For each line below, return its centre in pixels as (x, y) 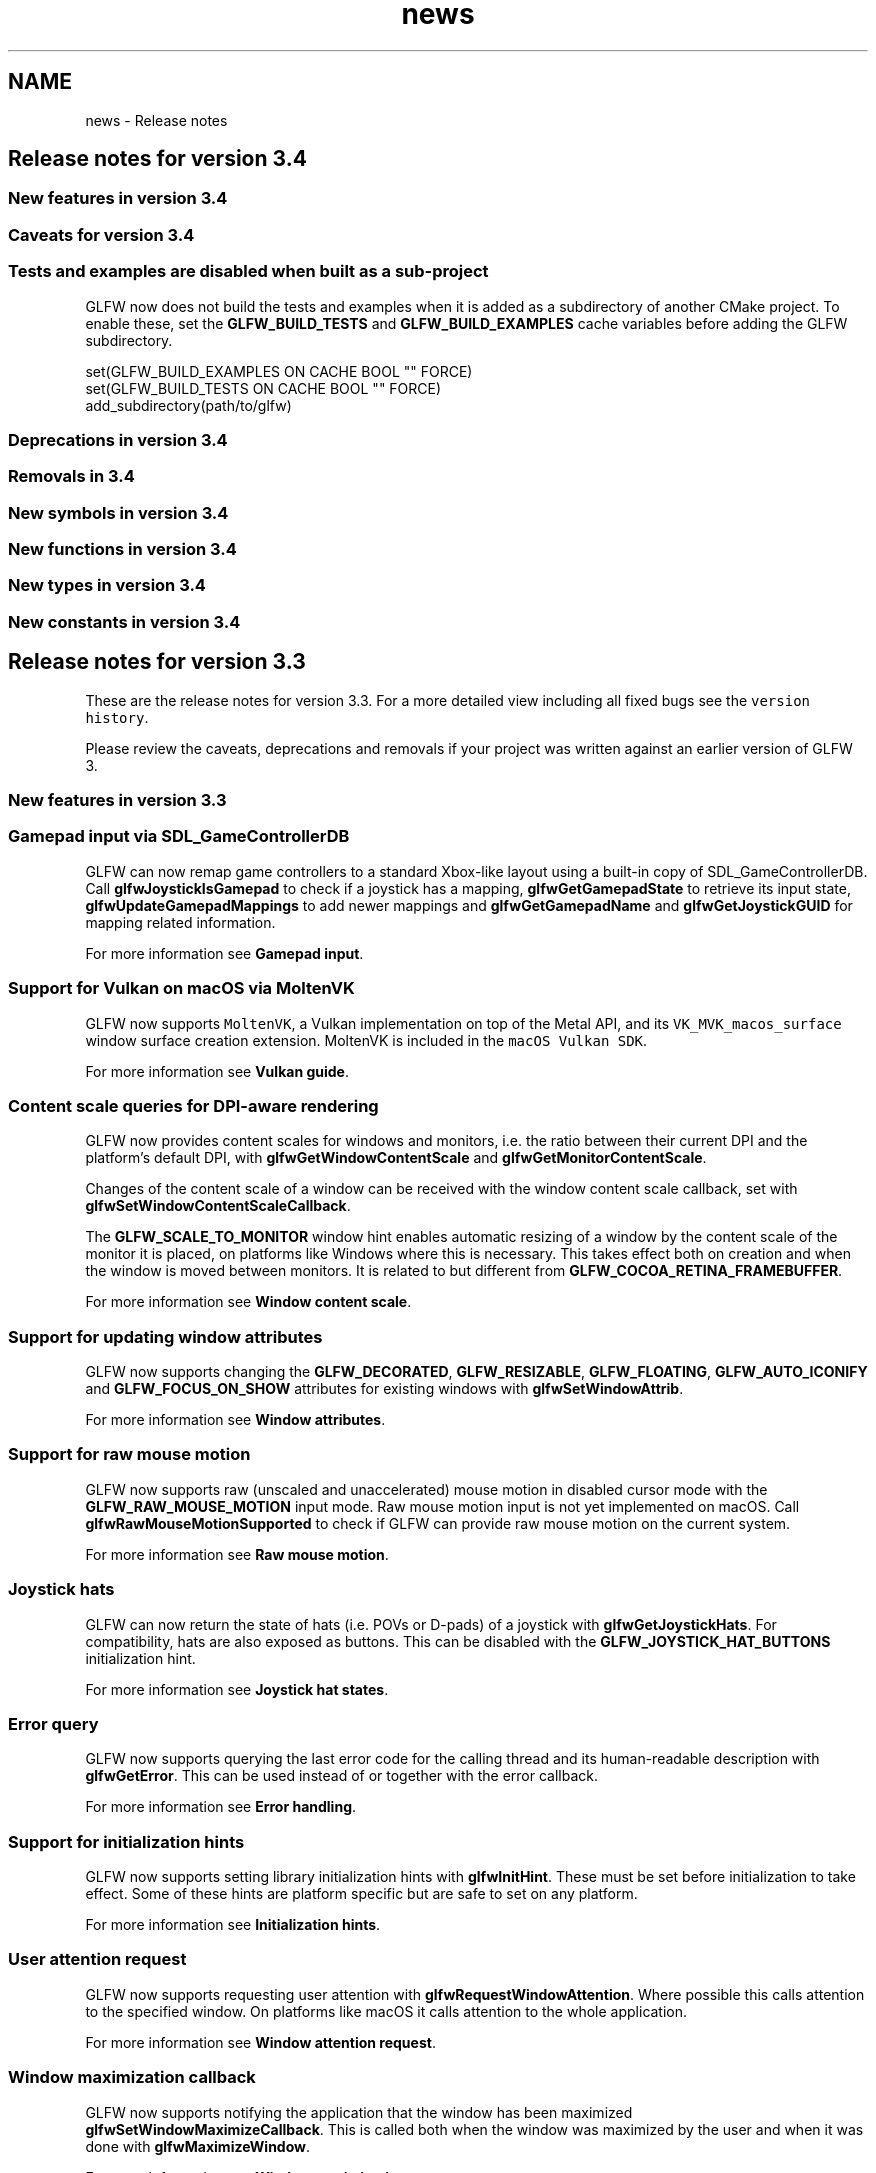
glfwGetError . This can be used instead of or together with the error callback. (342, 1776)
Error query (53, 1723)
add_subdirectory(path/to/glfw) (188, 405)
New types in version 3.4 (107, 585)
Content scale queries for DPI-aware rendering (193, 1105)
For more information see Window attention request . (260, 2042)
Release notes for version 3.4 (157, 159)
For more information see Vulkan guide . (217, 1071)
